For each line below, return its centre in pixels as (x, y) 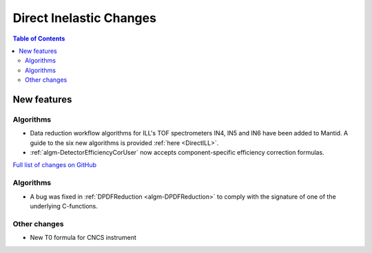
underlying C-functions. (64, 206)
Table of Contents (39, 38)
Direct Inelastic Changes (84, 18)
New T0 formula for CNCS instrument (83, 238)
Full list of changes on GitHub (54, 165)
